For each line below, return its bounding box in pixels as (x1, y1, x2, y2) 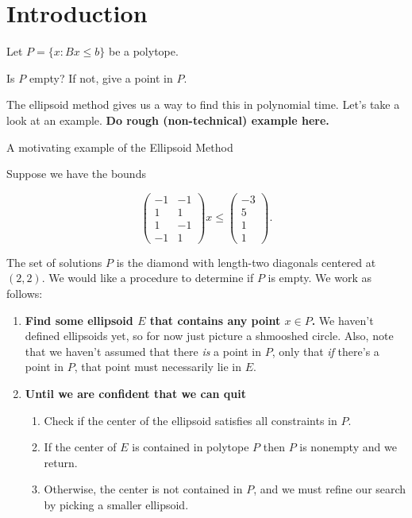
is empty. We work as (268, 269, 372, 286)
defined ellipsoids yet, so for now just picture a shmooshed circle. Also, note (25, 327, 394, 344)
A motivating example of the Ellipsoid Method (6, 138, 233, 155)
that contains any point (149, 311, 281, 328)
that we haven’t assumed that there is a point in (25, 342, 262, 359)
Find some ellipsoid (25, 311, 133, 328)
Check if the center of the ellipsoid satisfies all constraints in (44, 412, 337, 428)
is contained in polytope (132, 439, 249, 455)
